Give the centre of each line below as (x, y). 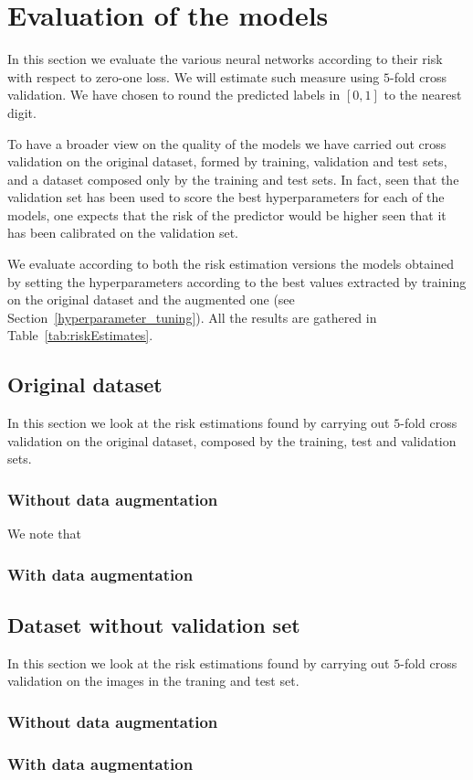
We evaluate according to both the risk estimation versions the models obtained (231, 264)
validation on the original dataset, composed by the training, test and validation (232, 440)
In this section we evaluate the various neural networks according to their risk (225, 59)
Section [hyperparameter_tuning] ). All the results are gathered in (192, 317)
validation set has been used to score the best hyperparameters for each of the (226, 197)
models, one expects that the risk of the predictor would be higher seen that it (227, 214)
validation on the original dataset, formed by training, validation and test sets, (227, 161)
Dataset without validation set (154, 625)
